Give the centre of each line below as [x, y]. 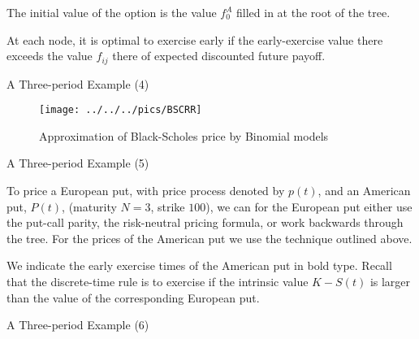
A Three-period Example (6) [78, 325]
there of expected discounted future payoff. [219, 56]
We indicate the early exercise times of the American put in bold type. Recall [199, 265]
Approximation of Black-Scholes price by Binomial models [184, 135]
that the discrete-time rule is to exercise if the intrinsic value [158, 282]
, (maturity [89, 206]
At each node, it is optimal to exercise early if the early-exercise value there [195, 39]
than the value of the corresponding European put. [133, 297]
